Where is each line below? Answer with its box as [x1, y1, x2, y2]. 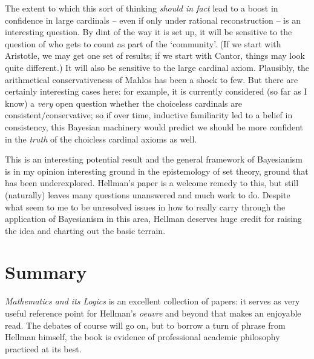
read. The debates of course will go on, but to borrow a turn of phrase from [5, 318, 286, 331]
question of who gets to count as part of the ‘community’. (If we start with [5, 37, 281, 50]
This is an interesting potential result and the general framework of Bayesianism [5, 153, 303, 166]
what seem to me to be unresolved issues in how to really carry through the [5, 200, 286, 213]
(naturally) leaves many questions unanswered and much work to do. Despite [5, 188, 290, 201]
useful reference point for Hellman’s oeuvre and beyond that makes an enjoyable [5, 307, 301, 319]
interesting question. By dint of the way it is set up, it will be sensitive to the [5, 25, 292, 38]
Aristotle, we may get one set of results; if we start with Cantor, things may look [5, 49, 306, 62]
